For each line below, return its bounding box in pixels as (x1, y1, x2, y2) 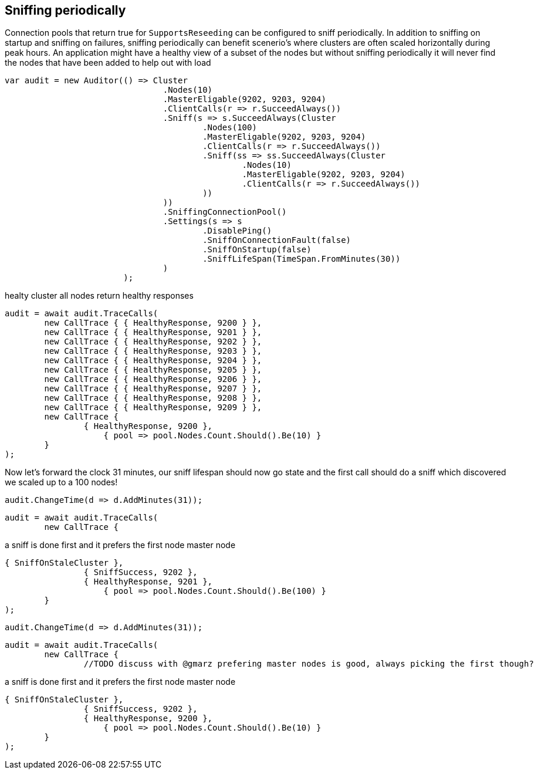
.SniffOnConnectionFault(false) (202, 235, 351, 245)
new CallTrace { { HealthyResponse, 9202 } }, (44, 337, 262, 347)
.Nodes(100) (202, 123, 257, 133)
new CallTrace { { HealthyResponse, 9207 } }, (44, 384, 262, 394)
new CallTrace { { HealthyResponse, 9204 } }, (44, 356, 262, 366)
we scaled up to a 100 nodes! (5, 477, 118, 488)
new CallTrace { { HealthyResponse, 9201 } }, (44, 327, 262, 337)
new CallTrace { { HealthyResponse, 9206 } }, (44, 374, 262, 384)
